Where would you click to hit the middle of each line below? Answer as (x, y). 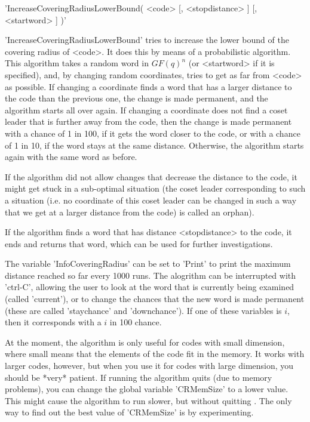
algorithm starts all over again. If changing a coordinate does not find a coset (146, 110)
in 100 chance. (136, 322)
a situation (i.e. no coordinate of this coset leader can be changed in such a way (151, 200)
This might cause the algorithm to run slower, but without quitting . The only (148, 400)
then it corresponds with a (53, 322)
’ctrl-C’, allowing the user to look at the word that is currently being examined (150, 287)
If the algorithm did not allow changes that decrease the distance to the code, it (151, 176)
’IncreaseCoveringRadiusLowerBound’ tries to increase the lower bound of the (147, 40)
